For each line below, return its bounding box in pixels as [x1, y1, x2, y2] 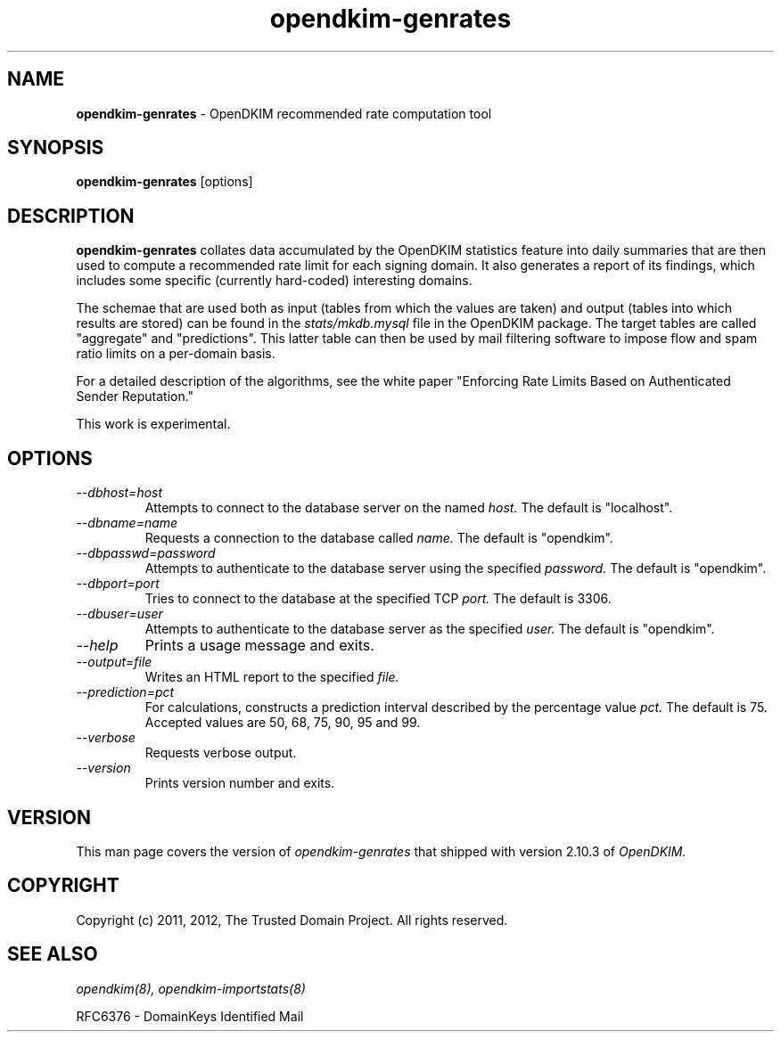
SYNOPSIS [7, 136, 104, 160]
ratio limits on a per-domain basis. [76, 346, 275, 362]
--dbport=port [76, 576, 160, 592]
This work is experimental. [76, 416, 231, 432]
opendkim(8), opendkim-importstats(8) [76, 980, 306, 996]
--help [76, 636, 119, 655]
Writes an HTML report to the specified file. [144, 669, 399, 685]
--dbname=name [76, 515, 178, 531]
